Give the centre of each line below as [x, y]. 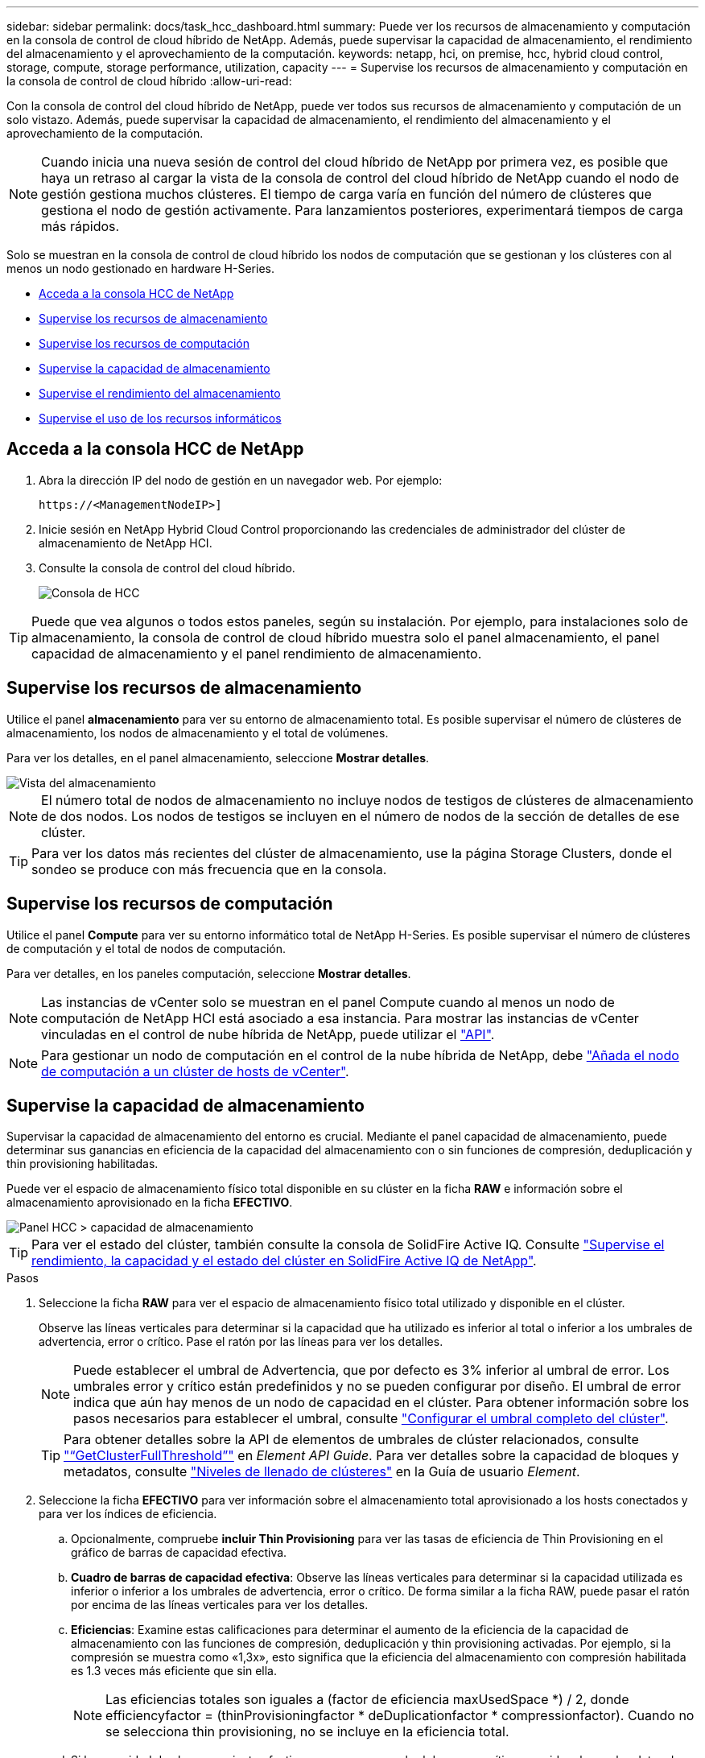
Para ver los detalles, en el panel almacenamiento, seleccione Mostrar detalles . [218, 757]
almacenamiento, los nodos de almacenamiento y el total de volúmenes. [198, 732]
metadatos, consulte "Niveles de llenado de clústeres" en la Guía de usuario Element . [322, 1472]
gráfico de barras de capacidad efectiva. [179, 1553]
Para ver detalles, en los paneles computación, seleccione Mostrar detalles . [209, 973]
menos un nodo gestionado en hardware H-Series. [140, 268]
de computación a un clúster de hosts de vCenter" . [195, 1071]
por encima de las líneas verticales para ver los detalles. [220, 1605]
